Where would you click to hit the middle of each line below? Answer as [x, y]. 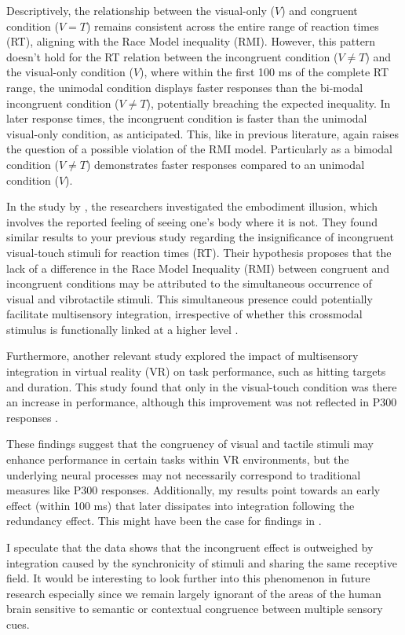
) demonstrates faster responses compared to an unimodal [225, 164]
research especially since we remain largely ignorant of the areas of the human [194, 593]
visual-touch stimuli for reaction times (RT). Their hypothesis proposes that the [199, 252]
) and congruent [319, 10]
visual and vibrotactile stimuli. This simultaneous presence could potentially [190, 298]
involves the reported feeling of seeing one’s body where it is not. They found [192, 221]
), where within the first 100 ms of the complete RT [265, 72]
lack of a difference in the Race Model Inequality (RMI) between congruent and [198, 268]
